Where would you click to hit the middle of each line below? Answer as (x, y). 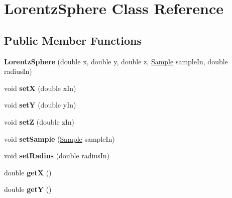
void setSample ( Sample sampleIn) (60, 138)
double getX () (28, 172)
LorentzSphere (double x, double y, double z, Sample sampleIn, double (116, 61)
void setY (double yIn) (40, 105)
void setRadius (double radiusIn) (57, 156)
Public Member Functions (73, 40)
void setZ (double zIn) (39, 121)
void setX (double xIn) (40, 88)
